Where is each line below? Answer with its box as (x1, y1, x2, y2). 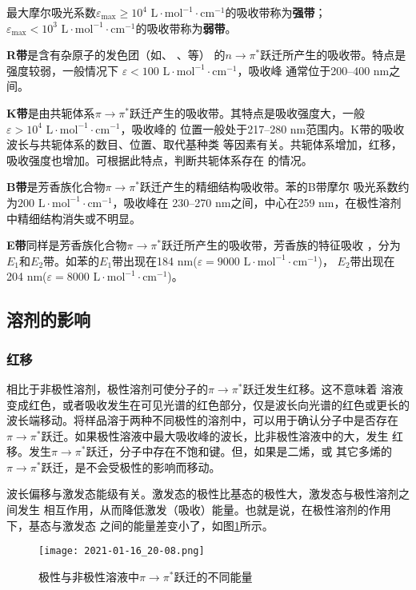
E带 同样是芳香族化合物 (6, 237, 127, 253)
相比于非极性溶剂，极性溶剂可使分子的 (6, 380, 208, 397)
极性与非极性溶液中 (38, 568, 139, 584)
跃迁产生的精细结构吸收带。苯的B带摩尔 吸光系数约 (139, 178, 410, 195)
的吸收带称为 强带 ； (225, 4, 326, 20)
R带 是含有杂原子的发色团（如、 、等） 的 (6, 46, 226, 63)
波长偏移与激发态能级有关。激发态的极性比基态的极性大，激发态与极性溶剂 (6, 485, 398, 502)
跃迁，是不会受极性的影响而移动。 (41, 458, 221, 475)
